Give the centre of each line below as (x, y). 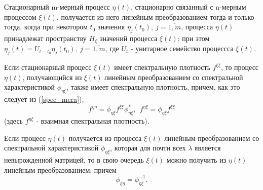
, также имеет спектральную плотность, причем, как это (153, 87)
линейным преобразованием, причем (60, 169)
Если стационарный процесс (48, 67)
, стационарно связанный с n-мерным (189, 7)
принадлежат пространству (45, 38)
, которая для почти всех (148, 148)
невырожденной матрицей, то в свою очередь (74, 160)
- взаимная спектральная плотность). (93, 121)
